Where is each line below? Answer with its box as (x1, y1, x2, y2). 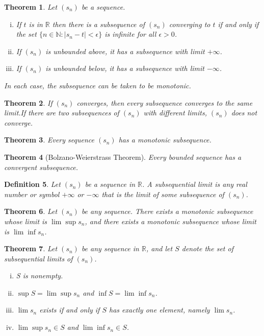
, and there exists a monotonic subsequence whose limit (85, 215, 257, 226)
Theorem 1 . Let (4, 2, 58, 12)
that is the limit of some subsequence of (101, 188, 224, 199)
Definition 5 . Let (4, 179, 61, 189)
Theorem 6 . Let (4, 206, 58, 217)
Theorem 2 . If (4, 97, 52, 108)
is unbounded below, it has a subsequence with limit (45, 63, 204, 74)
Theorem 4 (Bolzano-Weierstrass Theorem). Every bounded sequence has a (4, 151, 242, 162)
